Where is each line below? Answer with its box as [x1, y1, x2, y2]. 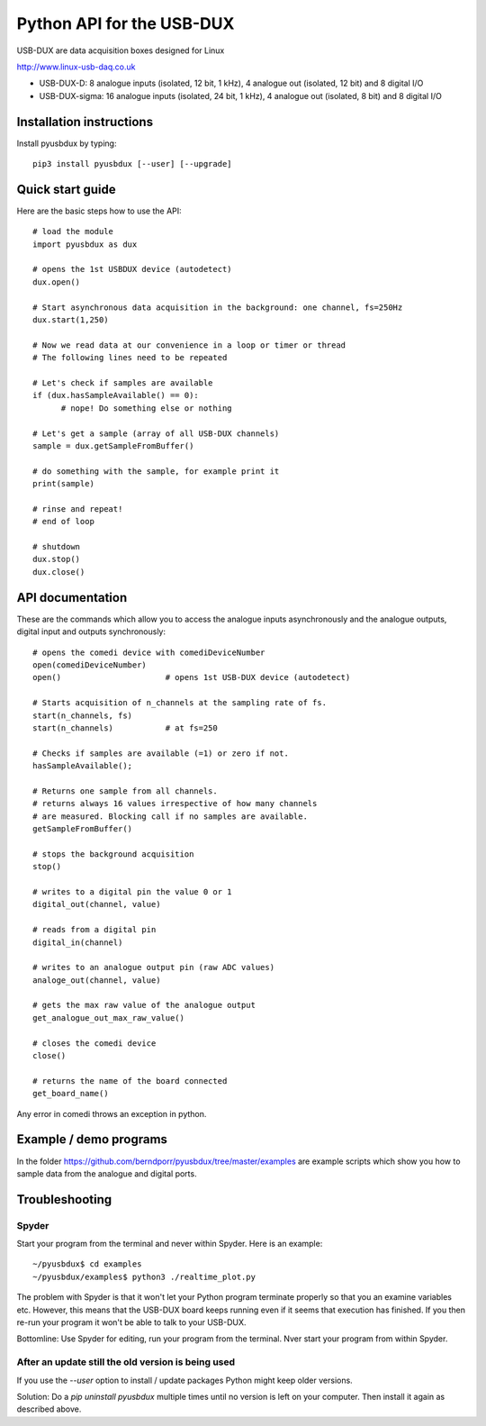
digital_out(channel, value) [32, 899, 161, 910]
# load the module [32, 226, 114, 237]
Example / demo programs [16, 1131, 168, 1148]
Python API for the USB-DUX [16, 14, 235, 33]
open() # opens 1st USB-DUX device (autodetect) [32, 672, 351, 683]
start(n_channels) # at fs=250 [32, 722, 218, 733]
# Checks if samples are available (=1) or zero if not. [32, 748, 290, 758]
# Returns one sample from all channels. [32, 786, 218, 796]
